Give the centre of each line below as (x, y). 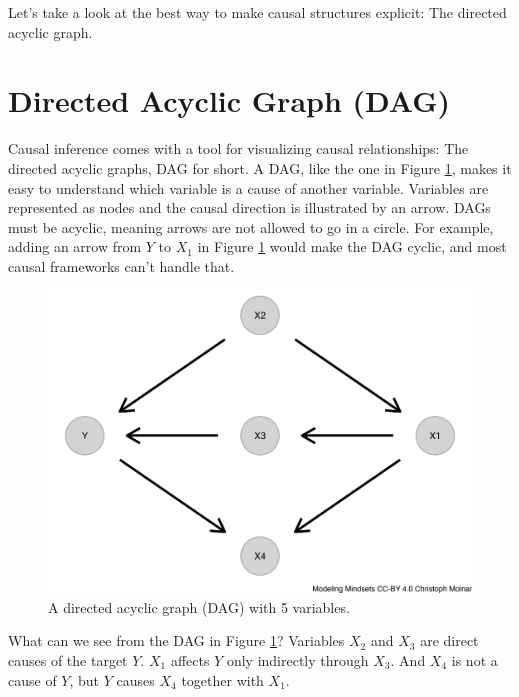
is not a (474, 659)
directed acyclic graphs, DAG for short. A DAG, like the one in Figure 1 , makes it (260, 167)
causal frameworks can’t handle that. (121, 265)
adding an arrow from (75, 246)
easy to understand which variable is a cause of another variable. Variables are (248, 187)
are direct (449, 640)
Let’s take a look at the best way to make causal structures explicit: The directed (257, 12)
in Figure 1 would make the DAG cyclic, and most (352, 246)
